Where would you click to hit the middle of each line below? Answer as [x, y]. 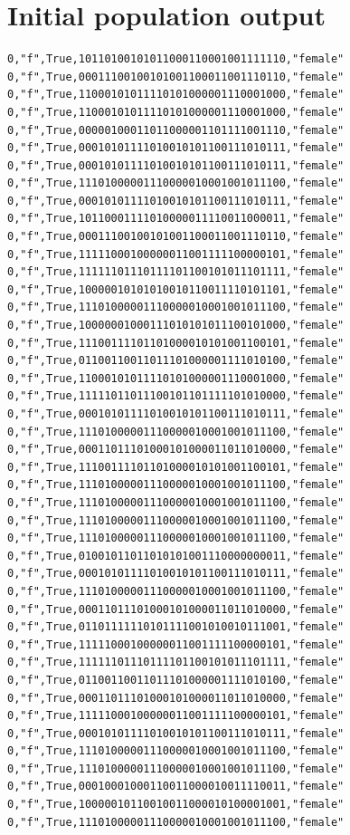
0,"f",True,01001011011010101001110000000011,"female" [176, 556]
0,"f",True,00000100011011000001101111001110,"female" [176, 130]
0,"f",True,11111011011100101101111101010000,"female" [176, 396]
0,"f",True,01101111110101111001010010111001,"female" [176, 627]
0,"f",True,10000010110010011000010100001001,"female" [176, 805]
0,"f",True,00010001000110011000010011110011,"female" [176, 787]
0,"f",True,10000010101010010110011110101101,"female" [176, 289]
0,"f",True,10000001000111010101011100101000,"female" [176, 326]
